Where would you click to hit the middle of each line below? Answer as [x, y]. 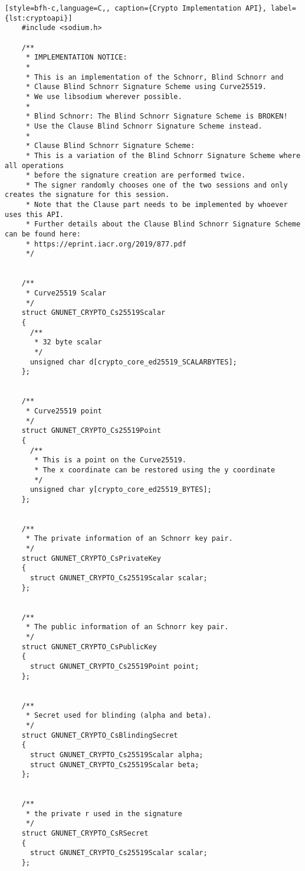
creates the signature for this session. [87, 195]
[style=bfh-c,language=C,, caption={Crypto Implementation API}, [136, 8]
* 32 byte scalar [68, 342]
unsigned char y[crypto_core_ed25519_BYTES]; [121, 490]
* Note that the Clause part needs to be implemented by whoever [157, 205]
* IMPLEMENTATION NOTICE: [76, 57]
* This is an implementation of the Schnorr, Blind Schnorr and [155, 77]
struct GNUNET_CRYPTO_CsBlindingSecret [100, 735]
